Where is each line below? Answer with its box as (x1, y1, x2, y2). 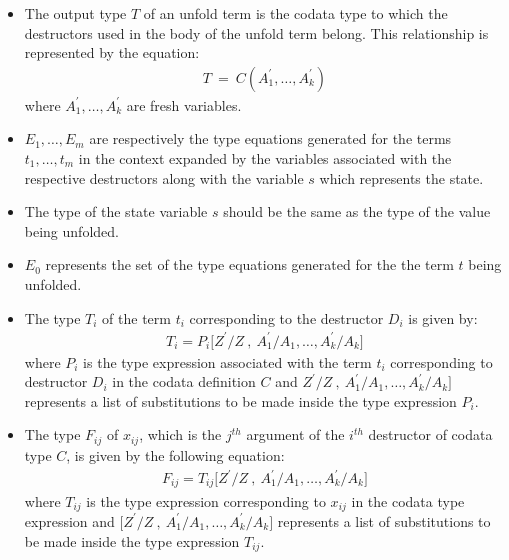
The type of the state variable (24, 201, 208, 222)
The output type (24, 3, 127, 23)
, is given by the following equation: (66, 444, 285, 465)
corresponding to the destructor (189, 307, 384, 328)
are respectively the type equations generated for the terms (89, 128, 452, 149)
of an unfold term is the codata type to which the (143, 3, 448, 23)
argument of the (246, 424, 345, 445)
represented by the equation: (24, 42, 200, 63)
